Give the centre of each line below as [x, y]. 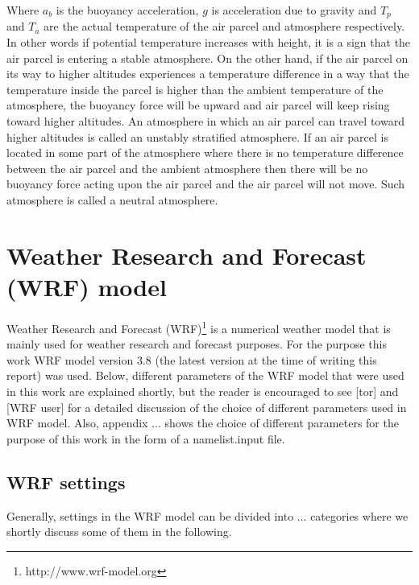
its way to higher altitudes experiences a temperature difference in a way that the [208, 74]
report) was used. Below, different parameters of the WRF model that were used [205, 375]
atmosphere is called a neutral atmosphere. [112, 199]
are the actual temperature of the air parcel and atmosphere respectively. [224, 26]
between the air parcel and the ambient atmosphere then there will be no [187, 168]
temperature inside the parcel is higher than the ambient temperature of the [195, 89]
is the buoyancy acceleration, [127, 10]
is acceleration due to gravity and [294, 10]
